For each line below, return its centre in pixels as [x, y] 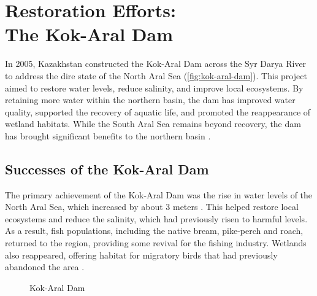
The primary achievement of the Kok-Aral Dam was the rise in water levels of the [159, 194]
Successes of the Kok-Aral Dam [107, 169]
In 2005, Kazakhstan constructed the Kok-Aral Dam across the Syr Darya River [156, 64]
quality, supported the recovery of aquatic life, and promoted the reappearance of [158, 111]
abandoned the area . [45, 267]
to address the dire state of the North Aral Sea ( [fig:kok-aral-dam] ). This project [156, 75]
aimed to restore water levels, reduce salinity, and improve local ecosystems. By [154, 88]
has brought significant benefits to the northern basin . [108, 135]
